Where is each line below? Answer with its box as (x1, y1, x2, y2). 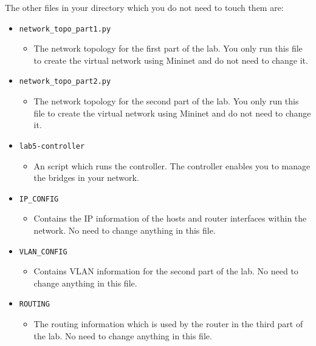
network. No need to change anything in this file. (33, 223, 216, 236)
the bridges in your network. (33, 171, 139, 184)
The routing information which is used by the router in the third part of (33, 317, 303, 330)
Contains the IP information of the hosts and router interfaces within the (33, 212, 307, 225)
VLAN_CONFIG (19, 247, 67, 256)
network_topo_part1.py (19, 24, 111, 33)
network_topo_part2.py (19, 77, 111, 86)
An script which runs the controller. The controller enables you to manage (33, 159, 311, 172)
